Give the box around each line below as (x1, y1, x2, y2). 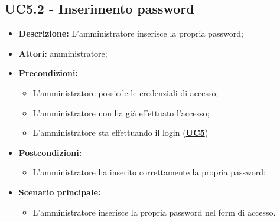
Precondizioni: (18, 67, 78, 79)
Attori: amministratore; (18, 47, 108, 59)
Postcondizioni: (18, 146, 82, 158)
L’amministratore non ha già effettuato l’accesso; (32, 106, 210, 119)
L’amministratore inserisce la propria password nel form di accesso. (32, 205, 276, 218)
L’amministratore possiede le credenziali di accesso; (32, 86, 219, 99)
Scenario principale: (18, 185, 101, 198)
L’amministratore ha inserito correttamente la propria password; (32, 166, 266, 178)
